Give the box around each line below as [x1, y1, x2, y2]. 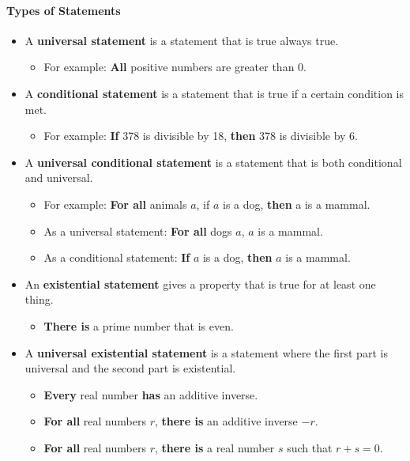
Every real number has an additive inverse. [43, 386, 258, 402]
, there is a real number [154, 439, 275, 455]
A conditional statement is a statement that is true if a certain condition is [24, 85, 404, 101]
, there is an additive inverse [154, 413, 298, 429]
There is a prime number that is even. [43, 317, 234, 334]
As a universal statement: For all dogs [43, 222, 232, 239]
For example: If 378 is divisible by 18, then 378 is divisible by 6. [43, 127, 358, 144]
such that [287, 439, 333, 455]
